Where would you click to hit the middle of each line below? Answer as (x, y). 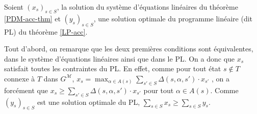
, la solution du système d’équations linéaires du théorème (147, 7)
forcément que (26, 90)
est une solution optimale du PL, (88, 102)
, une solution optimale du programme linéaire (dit (173, 18)
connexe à (20, 78)
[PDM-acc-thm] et (32, 18)
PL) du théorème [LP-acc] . (46, 31)
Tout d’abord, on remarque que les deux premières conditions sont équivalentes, (129, 49)
